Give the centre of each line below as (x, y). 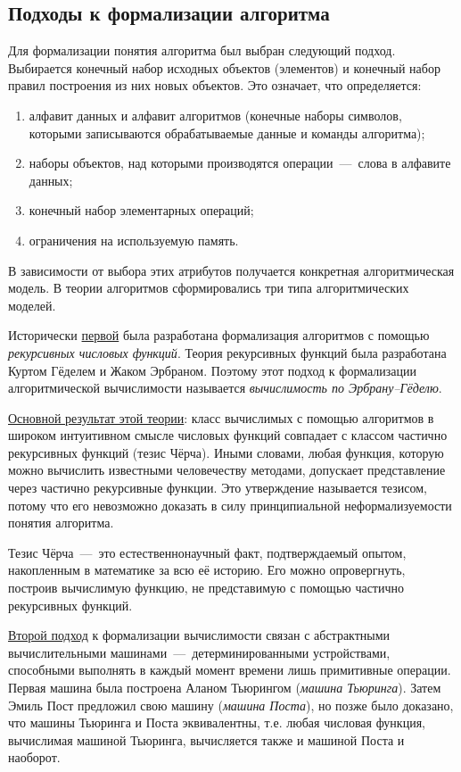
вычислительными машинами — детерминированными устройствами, (199, 652)
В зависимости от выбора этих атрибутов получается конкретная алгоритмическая (231, 270)
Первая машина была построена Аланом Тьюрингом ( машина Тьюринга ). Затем (225, 688)
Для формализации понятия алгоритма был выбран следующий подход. (202, 50)
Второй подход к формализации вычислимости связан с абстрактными (199, 635)
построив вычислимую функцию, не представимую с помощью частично (206, 588)
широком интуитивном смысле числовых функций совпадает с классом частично (228, 435)
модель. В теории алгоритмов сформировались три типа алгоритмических (209, 288)
